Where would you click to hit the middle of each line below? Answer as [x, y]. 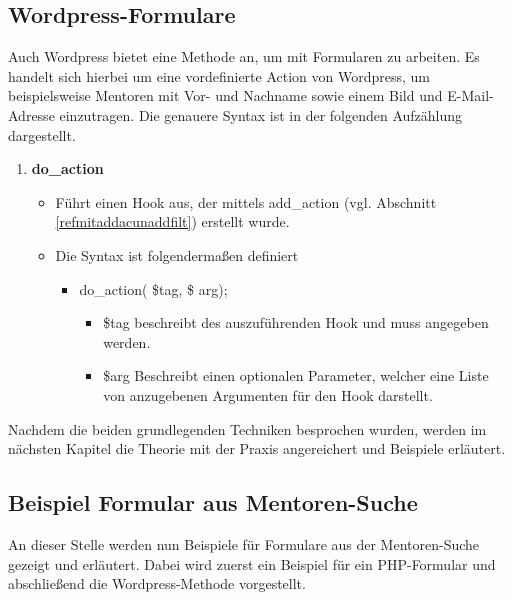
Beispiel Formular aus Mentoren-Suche [213, 502]
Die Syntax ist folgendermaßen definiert [177, 254]
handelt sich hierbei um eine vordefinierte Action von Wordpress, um [219, 75]
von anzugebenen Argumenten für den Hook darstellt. [268, 394]
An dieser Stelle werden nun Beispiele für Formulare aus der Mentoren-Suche [244, 543]
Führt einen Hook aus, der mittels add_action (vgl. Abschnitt [246, 201]
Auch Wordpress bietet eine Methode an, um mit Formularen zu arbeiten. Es [244, 56]
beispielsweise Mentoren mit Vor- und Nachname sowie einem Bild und [225, 95]
